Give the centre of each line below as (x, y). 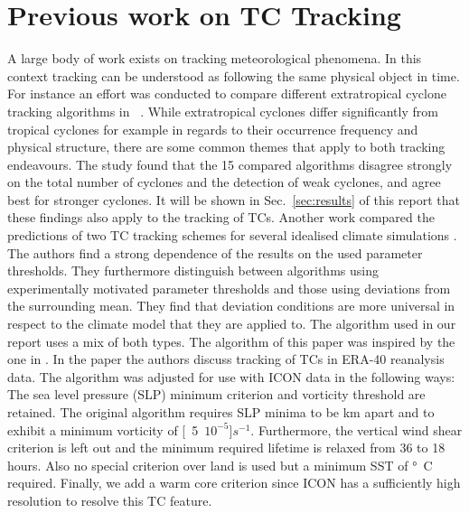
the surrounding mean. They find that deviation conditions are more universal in (231, 306)
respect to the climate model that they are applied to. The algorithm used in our (232, 324)
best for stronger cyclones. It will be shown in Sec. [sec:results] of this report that (234, 199)
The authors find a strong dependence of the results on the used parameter (215, 252)
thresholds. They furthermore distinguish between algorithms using (193, 270)
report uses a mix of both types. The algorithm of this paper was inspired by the (231, 341)
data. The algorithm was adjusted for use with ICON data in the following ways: (231, 376)
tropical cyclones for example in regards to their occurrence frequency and (213, 129)
